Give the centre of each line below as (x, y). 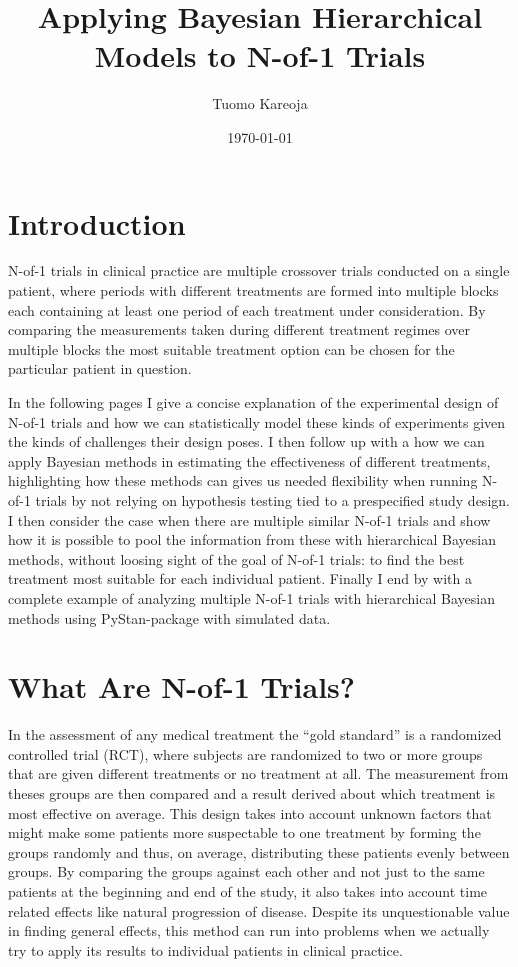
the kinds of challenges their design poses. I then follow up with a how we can (246, 441)
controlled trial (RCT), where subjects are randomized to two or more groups (245, 753)
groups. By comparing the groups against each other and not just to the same (246, 871)
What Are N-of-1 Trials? (181, 686)
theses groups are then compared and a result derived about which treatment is (252, 793)
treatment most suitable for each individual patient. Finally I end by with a (240, 578)
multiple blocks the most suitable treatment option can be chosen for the (231, 348)
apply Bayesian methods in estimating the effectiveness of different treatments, (249, 460)
